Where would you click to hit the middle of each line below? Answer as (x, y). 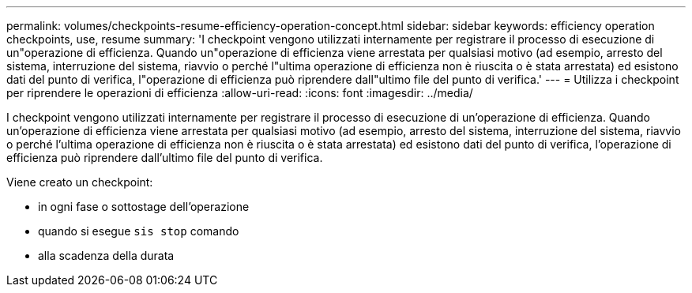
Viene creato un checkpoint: (80, 182)
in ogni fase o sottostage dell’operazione (144, 207)
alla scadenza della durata (106, 255)
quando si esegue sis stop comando (139, 231)
